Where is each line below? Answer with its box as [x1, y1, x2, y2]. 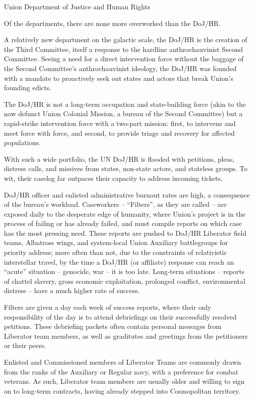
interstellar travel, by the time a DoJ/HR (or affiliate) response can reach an [4, 256, 234, 267]
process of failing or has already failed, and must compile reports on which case [4, 218, 242, 228]
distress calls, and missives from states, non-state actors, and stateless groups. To [4, 163, 248, 174]
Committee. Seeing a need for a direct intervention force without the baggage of [4, 53, 244, 64]
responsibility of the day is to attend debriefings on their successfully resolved [4, 311, 237, 322]
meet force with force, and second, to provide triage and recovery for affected [4, 127, 235, 138]
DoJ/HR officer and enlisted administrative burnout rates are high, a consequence [4, 189, 250, 199]
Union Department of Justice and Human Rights [4, 1, 150, 11]
